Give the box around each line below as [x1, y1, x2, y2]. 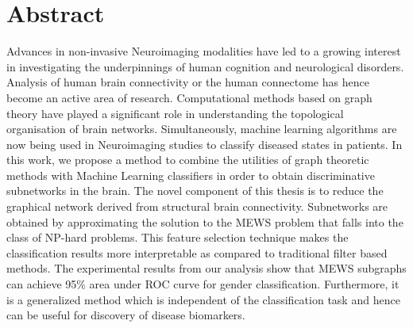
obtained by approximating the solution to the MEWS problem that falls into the [6, 213, 403, 230]
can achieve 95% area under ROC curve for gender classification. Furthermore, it [6, 276, 399, 292]
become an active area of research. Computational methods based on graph [6, 89, 372, 105]
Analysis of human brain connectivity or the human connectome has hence [6, 74, 369, 90]
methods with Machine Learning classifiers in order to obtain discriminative [6, 166, 375, 183]
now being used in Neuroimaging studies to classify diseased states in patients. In [6, 135, 403, 152]
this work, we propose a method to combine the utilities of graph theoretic [6, 151, 369, 168]
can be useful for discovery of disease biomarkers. [6, 307, 245, 323]
